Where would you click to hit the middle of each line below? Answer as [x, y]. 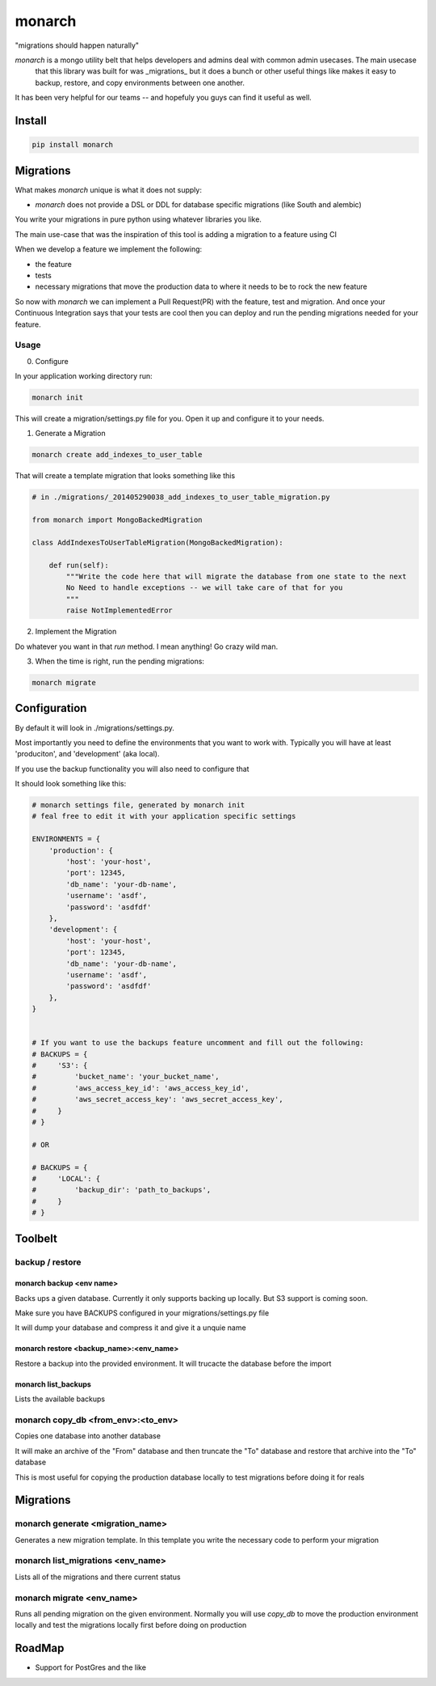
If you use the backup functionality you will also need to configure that [132, 769]
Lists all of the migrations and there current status [98, 1577]
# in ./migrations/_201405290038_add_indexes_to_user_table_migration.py [181, 497]
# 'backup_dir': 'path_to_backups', [122, 1190]
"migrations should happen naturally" [77, 45]
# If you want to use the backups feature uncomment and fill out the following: [198, 1043]
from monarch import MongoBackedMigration [117, 520]
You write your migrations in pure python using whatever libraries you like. [138, 219]
